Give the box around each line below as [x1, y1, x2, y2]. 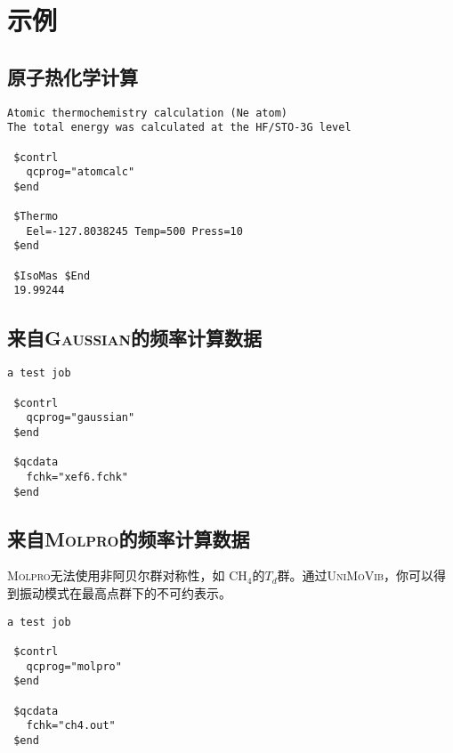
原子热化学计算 [7, 62, 138, 90]
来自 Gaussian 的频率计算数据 [7, 323, 263, 351]
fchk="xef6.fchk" [26, 470, 129, 483]
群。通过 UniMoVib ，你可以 [277, 566, 434, 585]
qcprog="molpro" [26, 660, 122, 673]
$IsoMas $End [13, 269, 91, 282]
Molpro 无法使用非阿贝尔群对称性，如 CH [7, 566, 247, 585]
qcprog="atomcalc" [26, 166, 135, 179]
